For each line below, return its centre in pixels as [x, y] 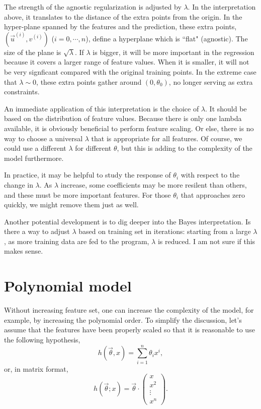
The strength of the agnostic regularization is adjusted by [93, 7]
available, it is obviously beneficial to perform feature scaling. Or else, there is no [129, 128]
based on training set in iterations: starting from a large [165, 231]
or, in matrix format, [36, 368]
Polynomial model [68, 286]
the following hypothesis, [42, 339]
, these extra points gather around [89, 81]
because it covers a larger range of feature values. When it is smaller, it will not [127, 62]
